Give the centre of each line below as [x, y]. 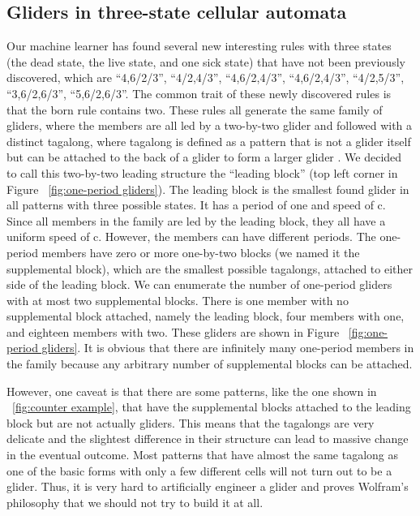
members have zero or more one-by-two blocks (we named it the [201, 252]
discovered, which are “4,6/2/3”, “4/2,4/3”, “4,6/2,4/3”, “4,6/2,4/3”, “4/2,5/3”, [206, 77]
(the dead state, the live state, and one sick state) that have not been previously [206, 61]
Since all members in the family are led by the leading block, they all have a [196, 220]
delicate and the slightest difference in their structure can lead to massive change [208, 439]
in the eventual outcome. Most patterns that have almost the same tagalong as [202, 455]
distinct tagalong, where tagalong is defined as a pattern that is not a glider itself [209, 141]
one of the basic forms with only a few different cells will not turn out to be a [199, 470]
